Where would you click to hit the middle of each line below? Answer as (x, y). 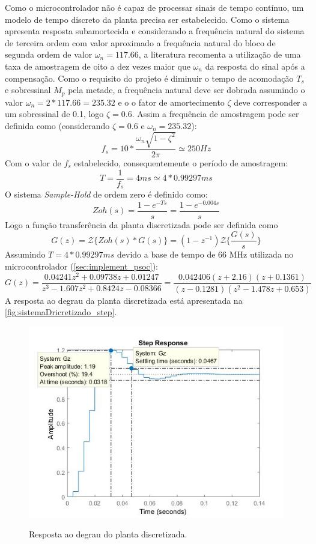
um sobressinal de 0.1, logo (54, 114)
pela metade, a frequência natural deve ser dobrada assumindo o (187, 90)
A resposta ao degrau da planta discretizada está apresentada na (124, 300)
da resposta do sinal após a (255, 66)
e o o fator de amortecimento (171, 102)
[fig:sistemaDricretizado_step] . (61, 312)
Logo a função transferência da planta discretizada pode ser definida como (141, 224)
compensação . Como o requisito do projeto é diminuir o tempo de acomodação (149, 78)
